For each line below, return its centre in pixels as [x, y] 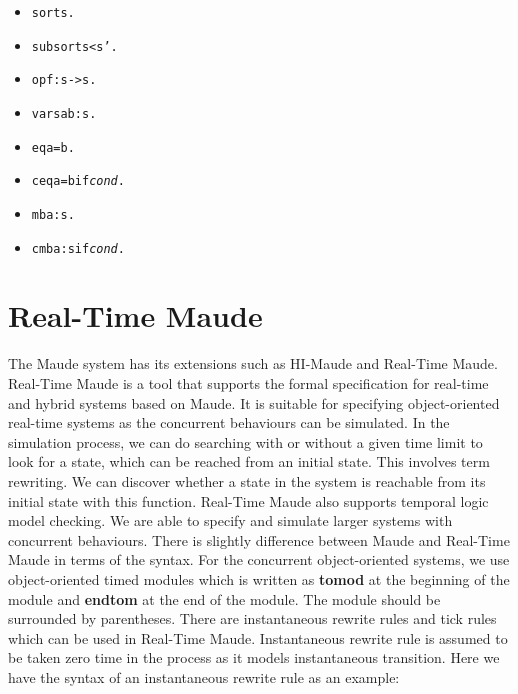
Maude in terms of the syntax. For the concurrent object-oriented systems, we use [259, 559]
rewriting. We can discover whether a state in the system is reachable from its [247, 480]
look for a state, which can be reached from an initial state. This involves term [249, 461]
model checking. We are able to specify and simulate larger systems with [230, 520]
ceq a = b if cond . [78, 181]
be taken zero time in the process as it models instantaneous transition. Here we [254, 657]
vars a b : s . [64, 113]
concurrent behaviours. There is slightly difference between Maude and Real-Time [259, 539]
